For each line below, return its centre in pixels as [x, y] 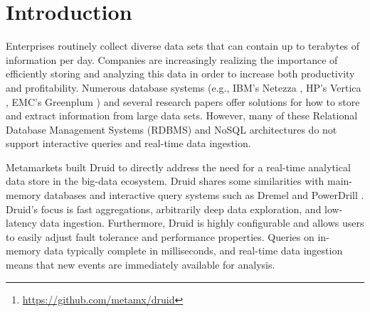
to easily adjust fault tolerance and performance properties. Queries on [160, 236]
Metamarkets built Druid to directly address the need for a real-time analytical [178, 167]
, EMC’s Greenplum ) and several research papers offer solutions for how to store [183, 101]
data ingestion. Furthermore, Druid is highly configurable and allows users [202, 223]
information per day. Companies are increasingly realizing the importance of [172, 59]
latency [21, 223]
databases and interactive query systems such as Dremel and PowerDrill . [204, 195]
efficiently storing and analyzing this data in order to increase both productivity [180, 74]
